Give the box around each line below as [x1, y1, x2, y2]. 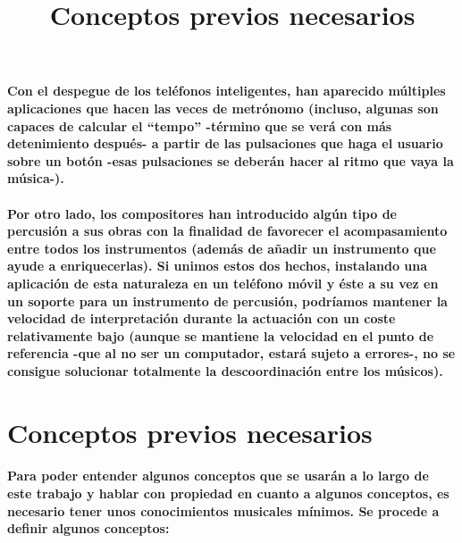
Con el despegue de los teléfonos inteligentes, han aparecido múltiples [7, 81, 446, 100]
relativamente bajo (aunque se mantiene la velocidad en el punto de [7, 326, 434, 345]
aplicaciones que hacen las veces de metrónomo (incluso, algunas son [7, 98, 439, 117]
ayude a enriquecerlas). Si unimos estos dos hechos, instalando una [7, 256, 428, 275]
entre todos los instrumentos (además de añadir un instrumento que [7, 238, 436, 257]
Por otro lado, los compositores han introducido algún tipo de [7, 204, 397, 222]
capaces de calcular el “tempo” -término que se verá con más [7, 116, 392, 135]
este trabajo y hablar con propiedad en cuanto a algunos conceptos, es [7, 484, 449, 503]
